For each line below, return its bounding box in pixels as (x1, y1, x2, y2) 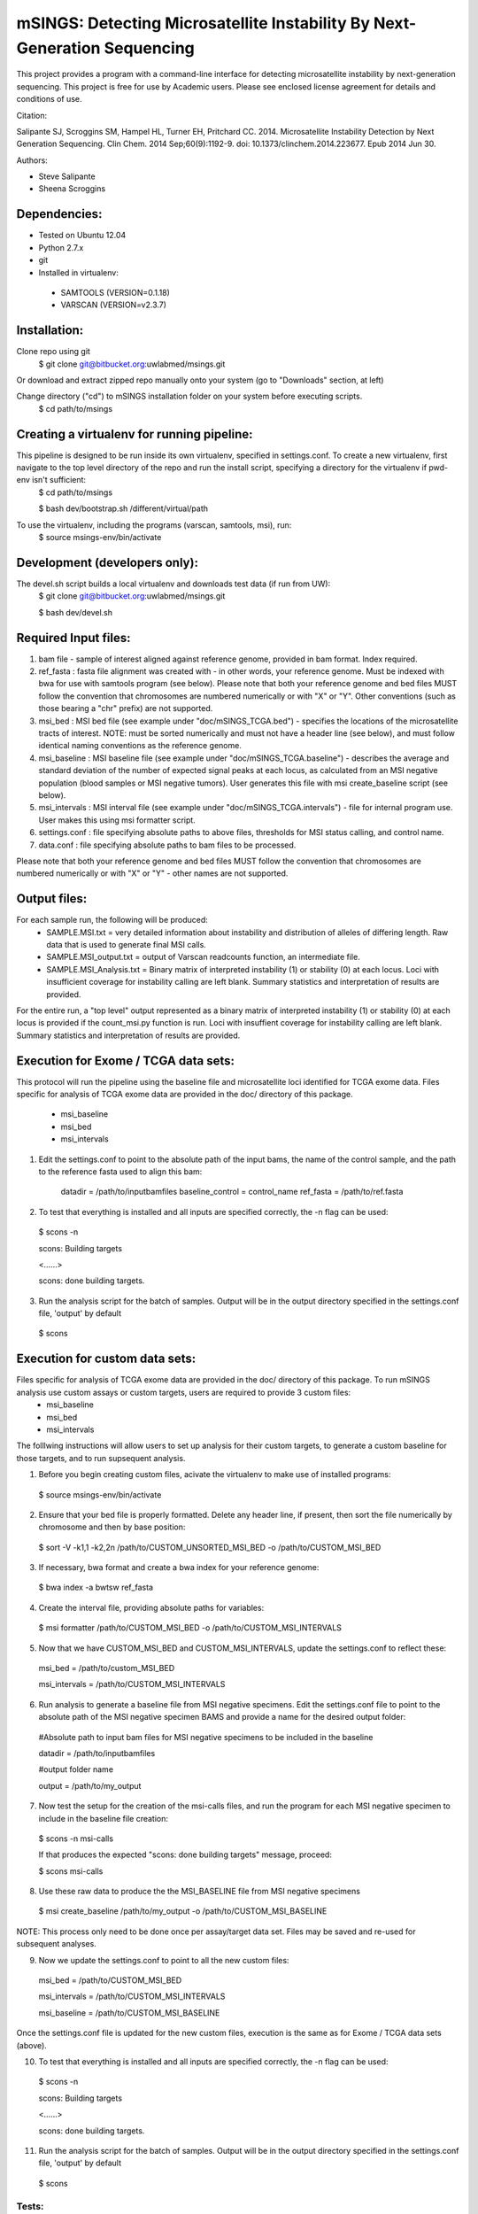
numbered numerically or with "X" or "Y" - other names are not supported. (16, 868, 289, 879)
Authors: (16, 155, 48, 166)
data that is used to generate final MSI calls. (46, 939, 207, 949)
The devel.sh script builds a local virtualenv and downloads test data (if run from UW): (16, 578, 331, 589)
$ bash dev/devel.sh (38, 607, 112, 617)
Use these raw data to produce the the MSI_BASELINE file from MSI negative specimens (38, 1886, 360, 1897)
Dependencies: (16, 206, 103, 221)
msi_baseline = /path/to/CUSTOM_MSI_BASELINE (38, 2007, 220, 2018)
